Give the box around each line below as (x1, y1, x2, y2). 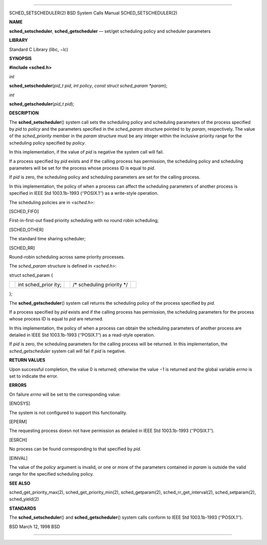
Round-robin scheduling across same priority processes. (9, 254, 125, 260)
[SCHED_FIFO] (9, 208, 39, 214)
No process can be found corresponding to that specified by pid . (9, 446, 141, 452)
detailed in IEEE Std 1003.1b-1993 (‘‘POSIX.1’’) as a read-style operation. (9, 332, 155, 338)
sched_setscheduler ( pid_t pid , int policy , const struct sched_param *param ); (9, 83, 168, 89)
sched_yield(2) (9, 496, 39, 502)
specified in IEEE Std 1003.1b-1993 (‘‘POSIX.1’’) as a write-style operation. (9, 190, 159, 196)
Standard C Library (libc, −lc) (9, 46, 69, 52)
